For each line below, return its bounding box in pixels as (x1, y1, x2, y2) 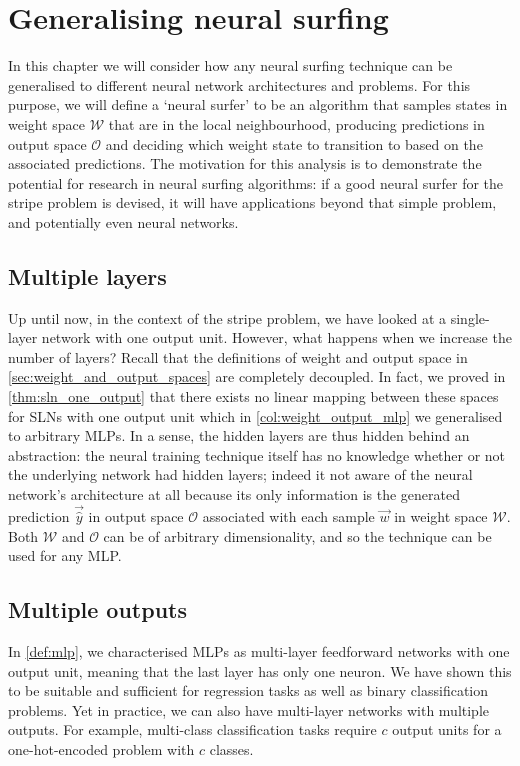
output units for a (392, 719, 502, 740)
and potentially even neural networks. (8, 211, 239, 232)
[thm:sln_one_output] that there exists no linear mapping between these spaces (8, 386, 499, 407)
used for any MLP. (8, 545, 122, 566)
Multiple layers (8, 260, 167, 291)
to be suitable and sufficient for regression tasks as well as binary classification (8, 680, 489, 701)
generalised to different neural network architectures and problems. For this (8, 74, 471, 95)
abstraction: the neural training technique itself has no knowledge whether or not (8, 444, 506, 465)
